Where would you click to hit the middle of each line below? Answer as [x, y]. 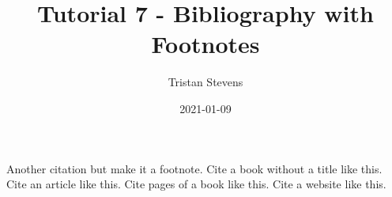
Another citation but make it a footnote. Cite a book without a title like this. [194, 168]
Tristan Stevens [205, 82]
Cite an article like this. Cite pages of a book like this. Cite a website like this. [196, 184]
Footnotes [205, 44]
